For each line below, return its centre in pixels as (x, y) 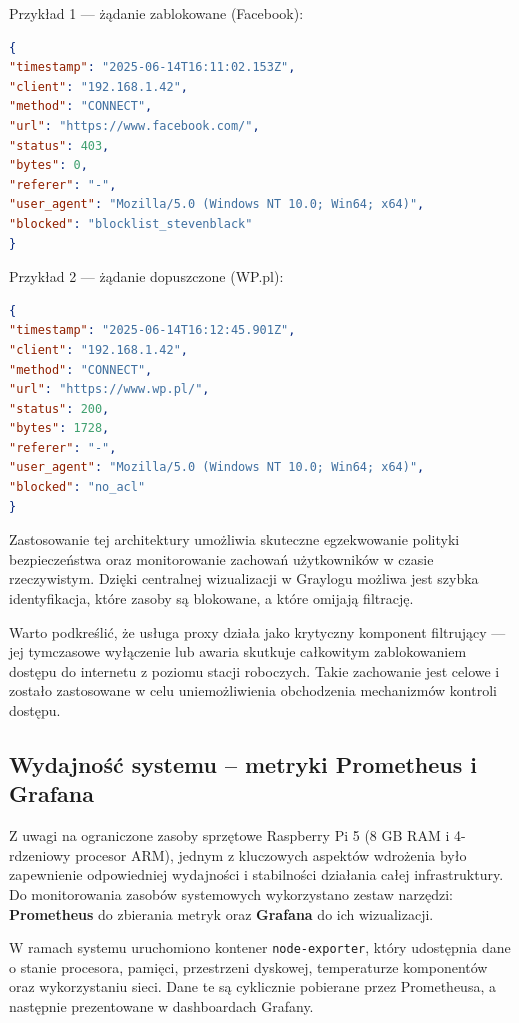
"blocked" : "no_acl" (77, 487)
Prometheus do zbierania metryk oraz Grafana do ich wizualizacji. (221, 913)
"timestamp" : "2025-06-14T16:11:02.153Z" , (152, 67)
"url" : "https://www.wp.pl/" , (109, 389)
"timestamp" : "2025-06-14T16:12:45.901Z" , (152, 330)
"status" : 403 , (59, 145)
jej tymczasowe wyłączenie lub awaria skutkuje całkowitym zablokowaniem (238, 651)
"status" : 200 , (59, 408)
